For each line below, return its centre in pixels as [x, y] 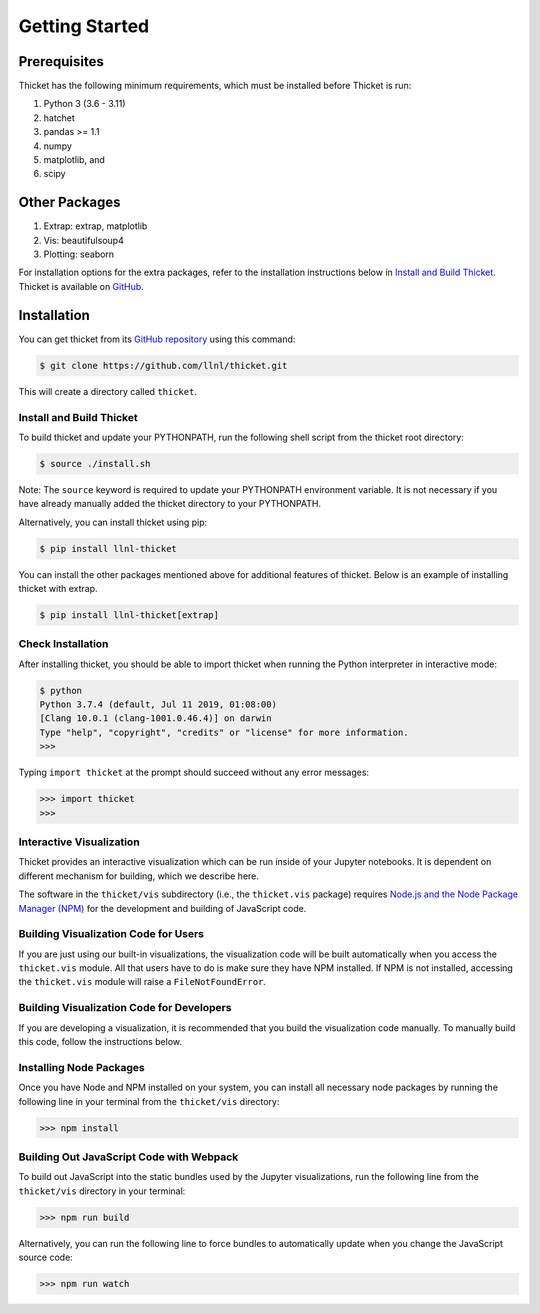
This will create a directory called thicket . [107, 391]
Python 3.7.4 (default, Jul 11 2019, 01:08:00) [158, 704]
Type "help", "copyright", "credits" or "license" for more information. [224, 732]
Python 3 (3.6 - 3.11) [84, 104]
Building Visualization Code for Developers [125, 1008]
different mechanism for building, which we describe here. [139, 876]
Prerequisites [61, 61]
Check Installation [63, 644]
